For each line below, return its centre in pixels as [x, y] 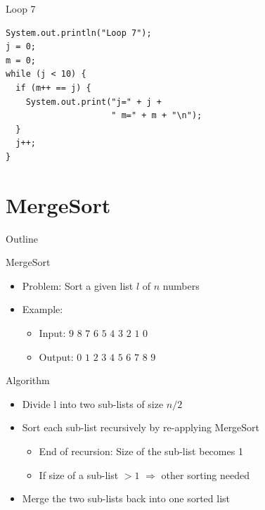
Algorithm [28, 380]
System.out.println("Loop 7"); [79, 33]
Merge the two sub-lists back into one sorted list [126, 498]
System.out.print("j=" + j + [93, 102]
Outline [22, 238]
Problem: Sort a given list [78, 285]
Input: [52, 333]
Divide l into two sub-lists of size [93, 403]
